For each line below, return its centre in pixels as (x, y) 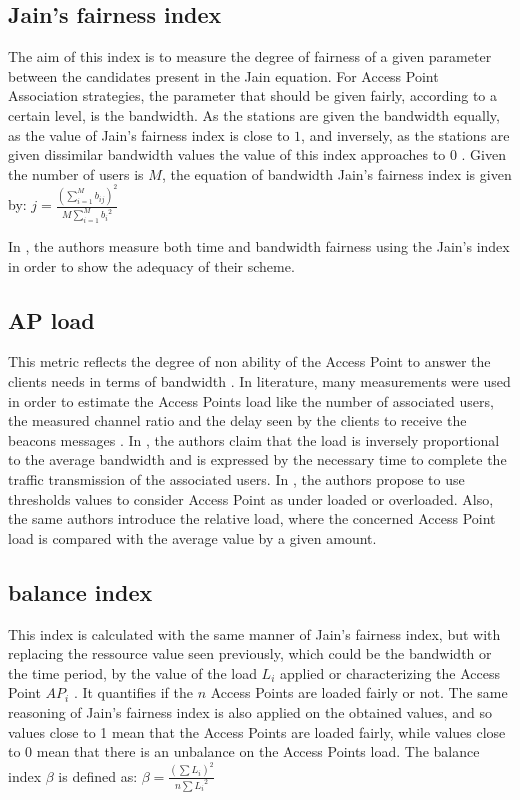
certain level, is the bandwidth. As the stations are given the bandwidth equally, (254, 114)
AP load (51, 319)
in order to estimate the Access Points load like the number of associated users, (251, 400)
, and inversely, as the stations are (405, 134)
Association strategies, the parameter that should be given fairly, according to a (253, 95)
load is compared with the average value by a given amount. (192, 537)
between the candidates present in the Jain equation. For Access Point (223, 75)
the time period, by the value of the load (132, 672)
